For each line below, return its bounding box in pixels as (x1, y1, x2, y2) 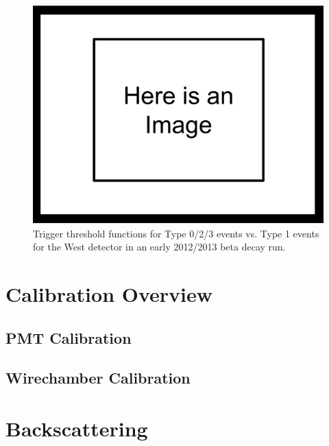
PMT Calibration (5, 327, 132, 348)
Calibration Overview (5, 279, 213, 307)
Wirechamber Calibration (5, 367, 191, 388)
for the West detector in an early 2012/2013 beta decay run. (33, 239, 286, 254)
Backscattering (5, 414, 148, 442)
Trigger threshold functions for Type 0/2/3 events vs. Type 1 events (33, 226, 319, 240)
